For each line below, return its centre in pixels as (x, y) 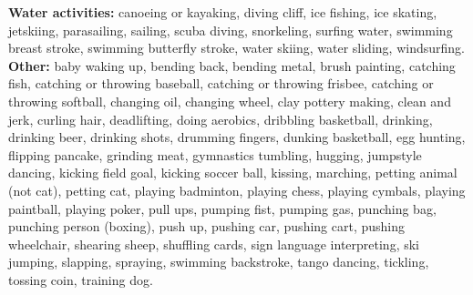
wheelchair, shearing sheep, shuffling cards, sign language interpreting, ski (214, 244)
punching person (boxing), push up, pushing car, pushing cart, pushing (207, 226)
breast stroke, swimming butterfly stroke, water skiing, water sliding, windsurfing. (236, 48)
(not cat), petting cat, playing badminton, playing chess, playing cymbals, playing (237, 190)
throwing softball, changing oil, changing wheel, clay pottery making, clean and (230, 101)
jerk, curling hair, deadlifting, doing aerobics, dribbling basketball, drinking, (221, 119)
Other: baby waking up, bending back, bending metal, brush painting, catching (232, 65)
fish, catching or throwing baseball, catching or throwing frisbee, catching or (221, 83)
